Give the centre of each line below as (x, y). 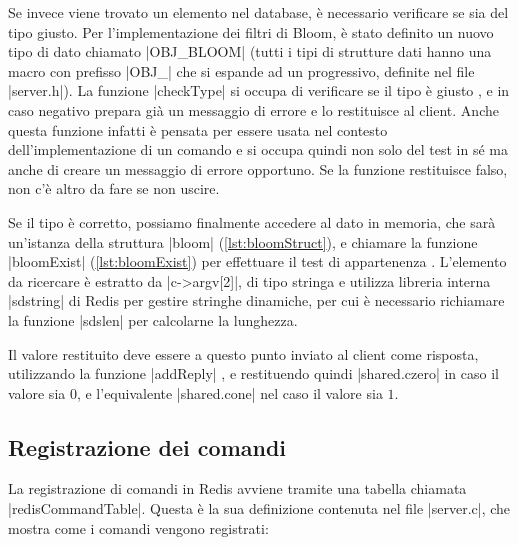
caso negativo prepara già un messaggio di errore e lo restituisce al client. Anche (253, 109)
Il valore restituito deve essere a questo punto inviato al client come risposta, (243, 353)
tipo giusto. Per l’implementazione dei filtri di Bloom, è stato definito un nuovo (251, 31)
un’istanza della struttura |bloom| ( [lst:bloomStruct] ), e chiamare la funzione (243, 241)
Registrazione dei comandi (147, 446)
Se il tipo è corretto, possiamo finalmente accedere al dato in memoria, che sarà (252, 221)
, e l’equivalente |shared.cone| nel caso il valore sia (229, 392)
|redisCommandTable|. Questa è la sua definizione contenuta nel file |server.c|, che (259, 508)
